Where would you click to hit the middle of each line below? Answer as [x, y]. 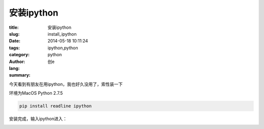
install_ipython [62, 34]
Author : [17, 62]
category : [19, 55]
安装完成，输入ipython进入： [38, 119]
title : [14, 27]
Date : [15, 41]
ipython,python [63, 48]
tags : [14, 48]
